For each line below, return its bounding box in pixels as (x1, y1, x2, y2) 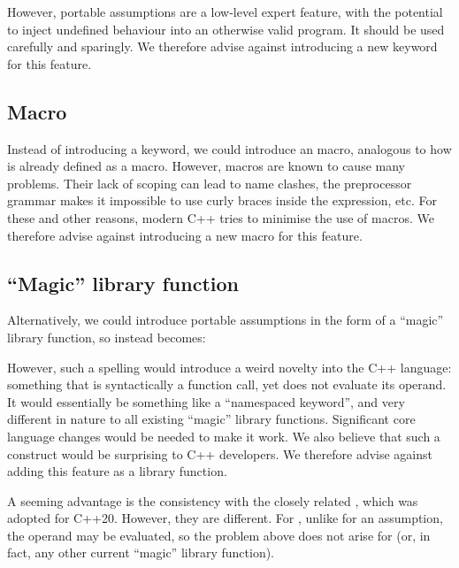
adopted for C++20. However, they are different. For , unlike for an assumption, (7, 509, 443, 527)
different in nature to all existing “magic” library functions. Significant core (7, 410, 416, 428)
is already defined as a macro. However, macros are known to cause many (7, 157, 405, 175)
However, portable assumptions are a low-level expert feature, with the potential (7, 3, 443, 20)
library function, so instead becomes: (7, 327, 206, 346)
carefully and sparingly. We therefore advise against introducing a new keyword (7, 37, 438, 56)
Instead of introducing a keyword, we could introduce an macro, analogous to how (7, 139, 452, 157)
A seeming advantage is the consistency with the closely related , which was (7, 491, 418, 510)
